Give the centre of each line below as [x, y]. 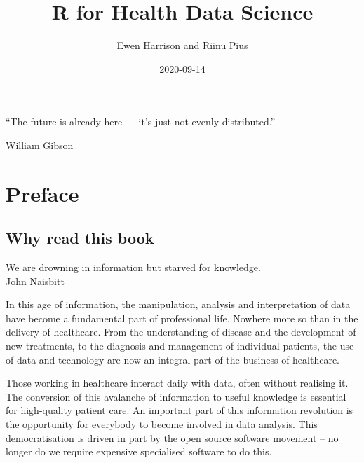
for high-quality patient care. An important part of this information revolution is [180, 410]
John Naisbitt [35, 281]
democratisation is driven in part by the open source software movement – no [172, 437]
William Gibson [40, 145]
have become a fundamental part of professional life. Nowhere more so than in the [182, 318]
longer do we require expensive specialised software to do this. [139, 451]
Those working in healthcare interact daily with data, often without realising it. [177, 383]
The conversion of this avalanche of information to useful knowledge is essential [176, 396]
